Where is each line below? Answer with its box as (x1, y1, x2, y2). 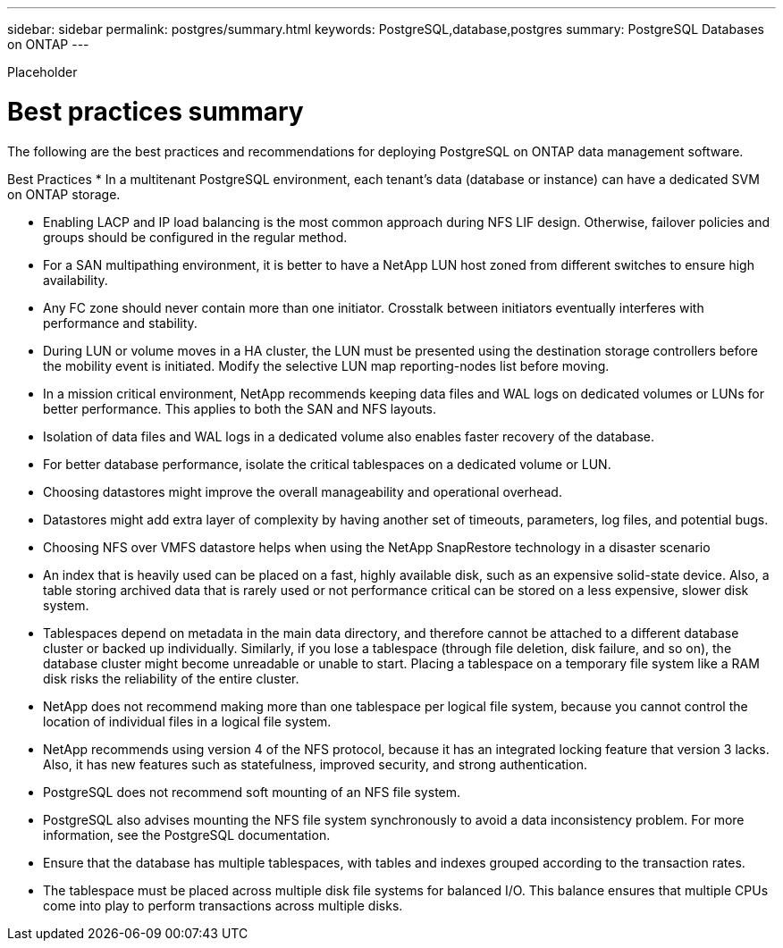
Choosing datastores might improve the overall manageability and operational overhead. (43, 483, 562, 499)
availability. (43, 272, 108, 288)
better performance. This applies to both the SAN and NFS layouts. (43, 400, 437, 416)
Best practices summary (7, 96, 304, 127)
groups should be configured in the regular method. (43, 229, 348, 245)
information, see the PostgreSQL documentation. (43, 826, 331, 843)
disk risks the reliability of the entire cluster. (43, 670, 299, 686)
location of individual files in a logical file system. (43, 713, 332, 729)
